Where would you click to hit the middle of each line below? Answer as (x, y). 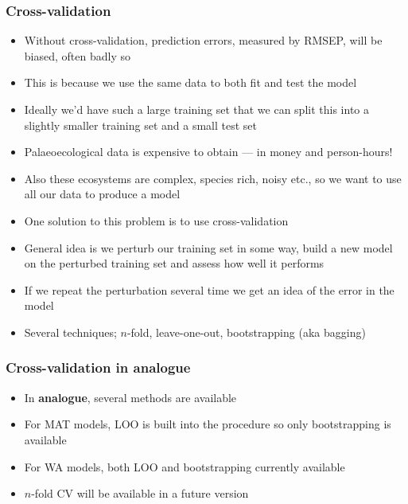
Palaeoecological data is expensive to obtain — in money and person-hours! (208, 152)
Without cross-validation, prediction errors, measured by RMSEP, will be (203, 40)
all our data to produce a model (102, 194)
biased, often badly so (77, 55)
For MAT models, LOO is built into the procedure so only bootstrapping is (208, 424)
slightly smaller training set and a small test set (140, 125)
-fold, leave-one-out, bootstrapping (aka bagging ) (246, 332)
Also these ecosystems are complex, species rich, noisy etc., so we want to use (213, 178)
